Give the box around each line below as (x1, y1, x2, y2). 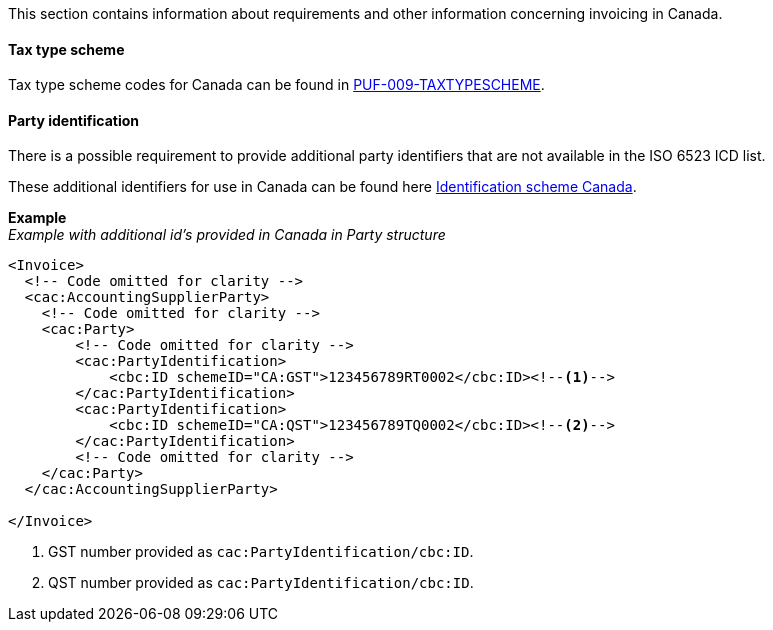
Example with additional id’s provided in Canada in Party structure (8, 226, 446, 244)
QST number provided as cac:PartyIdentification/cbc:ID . (48, 574, 474, 592)
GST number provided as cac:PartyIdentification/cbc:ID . (48, 543, 474, 561)
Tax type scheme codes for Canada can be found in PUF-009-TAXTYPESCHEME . (8, 76, 545, 94)
